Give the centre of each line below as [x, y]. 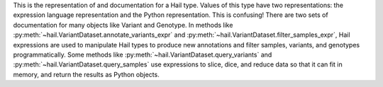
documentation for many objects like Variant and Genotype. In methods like [123, 25]
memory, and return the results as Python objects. [86, 74]
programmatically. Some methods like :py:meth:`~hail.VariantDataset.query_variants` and [143, 54]
